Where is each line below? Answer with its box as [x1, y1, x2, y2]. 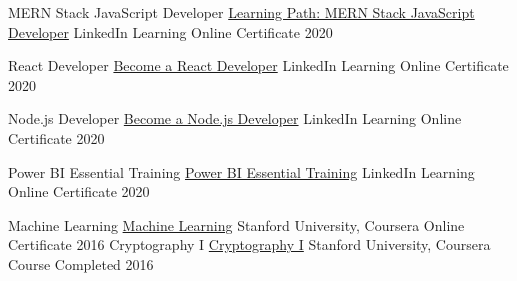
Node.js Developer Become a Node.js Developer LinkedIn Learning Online [8, 108, 462, 129]
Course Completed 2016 [8, 253, 154, 274]
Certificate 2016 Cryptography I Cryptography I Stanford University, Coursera [8, 234, 491, 255]
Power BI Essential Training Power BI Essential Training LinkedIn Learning [8, 161, 475, 182]
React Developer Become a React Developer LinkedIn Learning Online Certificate [8, 55, 509, 76]
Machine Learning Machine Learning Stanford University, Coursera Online [8, 214, 465, 235]
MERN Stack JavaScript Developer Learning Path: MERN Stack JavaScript [8, 2, 475, 22]
